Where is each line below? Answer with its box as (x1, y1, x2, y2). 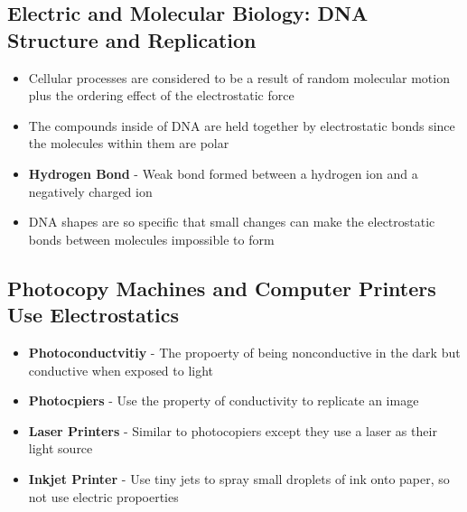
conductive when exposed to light (28, 360, 214, 379)
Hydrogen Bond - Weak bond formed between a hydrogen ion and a (28, 163, 418, 182)
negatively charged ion (28, 182, 153, 200)
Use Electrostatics (7, 301, 180, 329)
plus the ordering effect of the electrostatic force (28, 86, 294, 105)
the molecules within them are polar (28, 134, 229, 153)
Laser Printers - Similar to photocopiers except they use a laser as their (28, 421, 437, 440)
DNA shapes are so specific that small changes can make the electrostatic (28, 212, 435, 231)
